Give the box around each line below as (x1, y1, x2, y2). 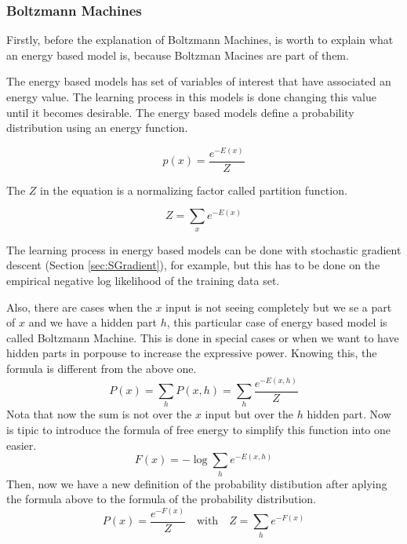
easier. (6, 436, 37, 453)
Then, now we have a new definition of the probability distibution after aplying (6, 475, 387, 491)
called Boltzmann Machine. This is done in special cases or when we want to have (6, 329, 399, 345)
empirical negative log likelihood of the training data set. (6, 272, 280, 289)
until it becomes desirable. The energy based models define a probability (6, 104, 354, 120)
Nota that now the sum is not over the (6, 406, 192, 422)
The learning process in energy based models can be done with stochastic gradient (6, 241, 402, 257)
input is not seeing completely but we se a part (165, 298, 392, 315)
